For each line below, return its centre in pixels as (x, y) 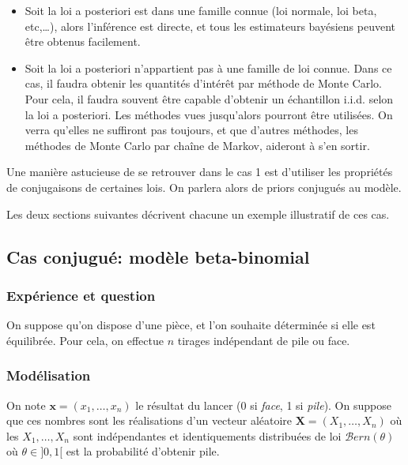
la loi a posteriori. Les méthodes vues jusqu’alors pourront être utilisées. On (209, 114)
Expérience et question (81, 295)
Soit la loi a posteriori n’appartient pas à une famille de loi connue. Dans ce (208, 67)
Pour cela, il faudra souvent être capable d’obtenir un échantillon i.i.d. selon (209, 98)
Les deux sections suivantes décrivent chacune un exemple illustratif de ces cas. (198, 214)
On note (26, 405)
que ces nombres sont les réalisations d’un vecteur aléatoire (149, 420)
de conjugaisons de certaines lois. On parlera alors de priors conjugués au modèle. (204, 187)
